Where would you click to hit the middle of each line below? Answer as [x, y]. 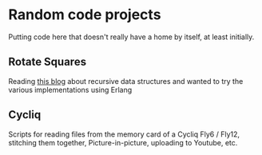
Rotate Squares [47, 62]
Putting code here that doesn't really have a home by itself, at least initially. [131, 37]
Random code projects [85, 15]
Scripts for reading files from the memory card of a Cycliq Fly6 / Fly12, [124, 134]
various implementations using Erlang [70, 89]
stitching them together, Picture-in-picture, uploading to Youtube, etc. [123, 142]
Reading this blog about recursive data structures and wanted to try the [126, 81]
